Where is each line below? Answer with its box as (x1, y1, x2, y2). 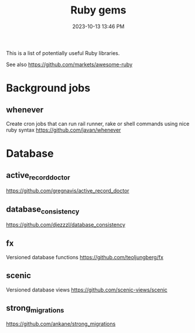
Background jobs (6, 81, 91, 95)
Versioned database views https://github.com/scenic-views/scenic (6, 286, 168, 293)
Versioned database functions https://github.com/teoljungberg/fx (6, 253, 164, 260)
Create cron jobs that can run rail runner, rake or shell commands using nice (6, 120, 190, 127)
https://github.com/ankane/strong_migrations (6, 320, 116, 327)
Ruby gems (70, 4, 127, 17)
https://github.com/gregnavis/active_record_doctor (6, 187, 130, 194)
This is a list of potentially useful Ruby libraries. (6, 49, 120, 56)
